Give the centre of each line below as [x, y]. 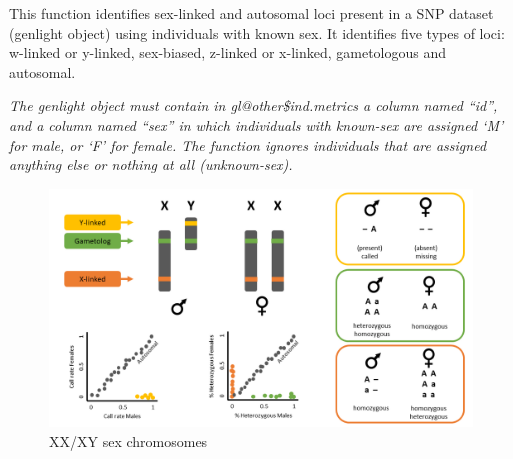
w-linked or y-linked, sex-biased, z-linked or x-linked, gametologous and [228, 52]
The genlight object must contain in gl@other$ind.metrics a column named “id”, [253, 105]
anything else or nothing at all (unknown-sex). [151, 164]
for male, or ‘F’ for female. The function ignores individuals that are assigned [248, 144]
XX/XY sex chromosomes [128, 440]
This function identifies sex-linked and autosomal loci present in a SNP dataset [251, 13]
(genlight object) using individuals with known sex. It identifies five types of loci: [257, 32]
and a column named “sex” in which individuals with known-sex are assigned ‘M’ [256, 124]
